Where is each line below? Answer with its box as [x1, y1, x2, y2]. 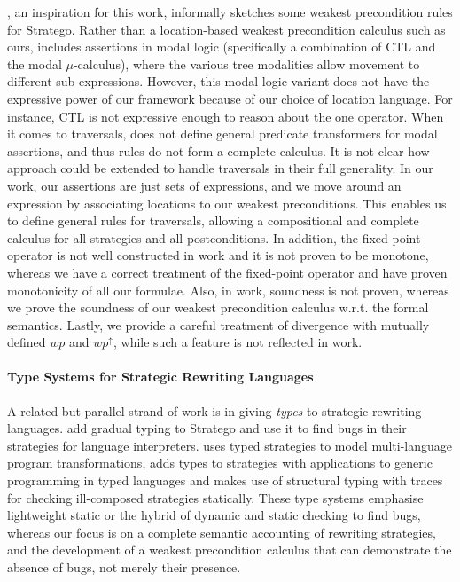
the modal [7, 54, 62, 73]
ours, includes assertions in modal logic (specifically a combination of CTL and [7, 37, 436, 56]
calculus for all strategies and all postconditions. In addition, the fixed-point [7, 228, 421, 247]
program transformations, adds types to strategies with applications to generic [7, 453, 433, 472]
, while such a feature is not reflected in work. [113, 333, 363, 351]
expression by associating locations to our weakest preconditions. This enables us [7, 193, 447, 212]
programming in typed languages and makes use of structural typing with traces [7, 471, 443, 490]
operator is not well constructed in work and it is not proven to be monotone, [7, 246, 429, 264]
